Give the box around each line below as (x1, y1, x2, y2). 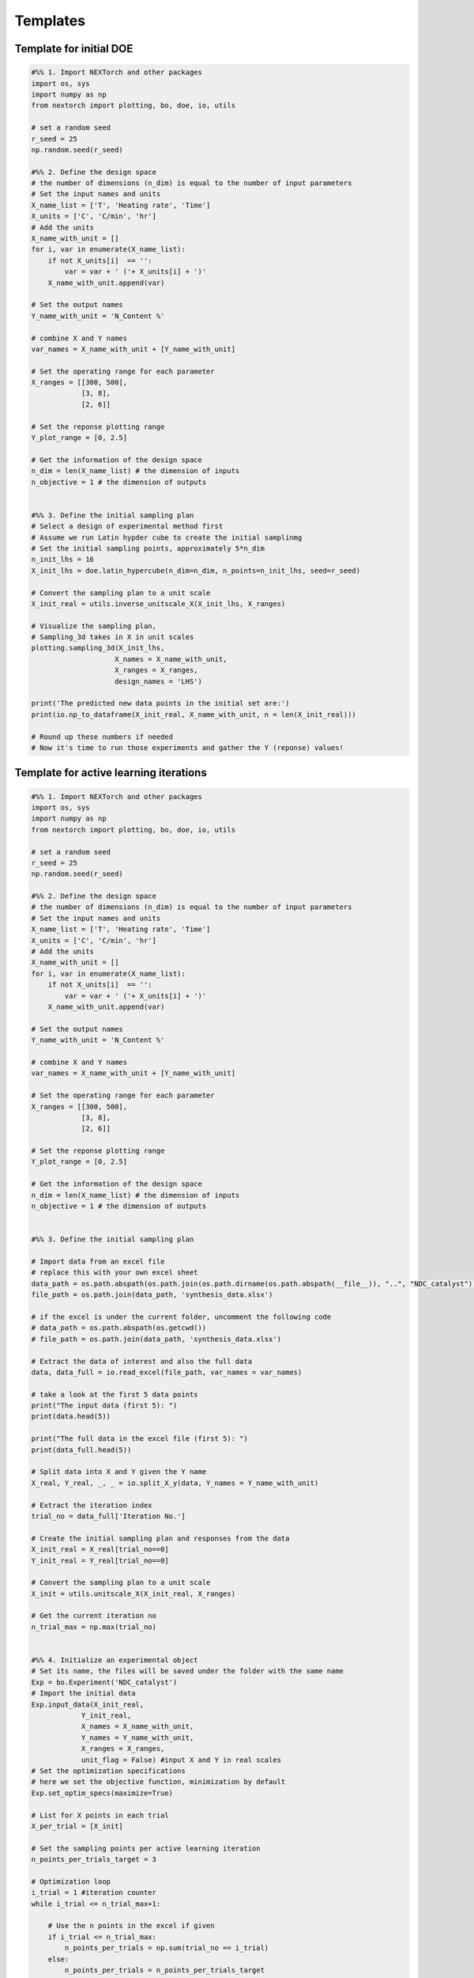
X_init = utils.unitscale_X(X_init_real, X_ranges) (31, 1589, 236, 1598)
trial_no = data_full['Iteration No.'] (31, 1511, 186, 1521)
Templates (14, 12, 86, 29)
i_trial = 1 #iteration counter (31, 1888, 157, 1897)
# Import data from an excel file (31, 1256, 165, 1266)
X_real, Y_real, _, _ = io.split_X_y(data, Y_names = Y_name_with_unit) (31, 1478, 319, 1487)
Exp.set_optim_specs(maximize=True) (31, 1788, 174, 1798)
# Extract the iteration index (31, 1500, 153, 1510)
